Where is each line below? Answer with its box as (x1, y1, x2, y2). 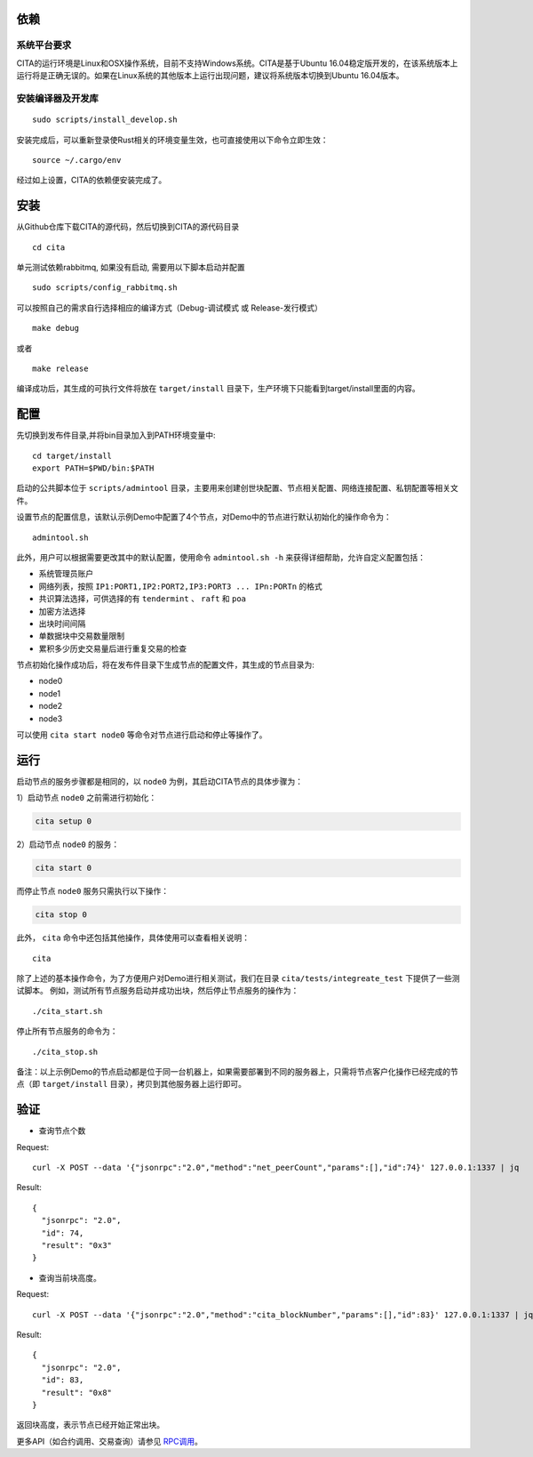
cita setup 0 (35, 817, 92, 826)
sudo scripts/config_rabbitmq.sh (32, 283, 178, 293)
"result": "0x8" (41, 1388, 113, 1397)
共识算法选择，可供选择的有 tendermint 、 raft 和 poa (38, 593, 246, 604)
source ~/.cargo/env (32, 155, 122, 165)
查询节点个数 (38, 1125, 86, 1136)
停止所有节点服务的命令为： (16, 1026, 118, 1036)
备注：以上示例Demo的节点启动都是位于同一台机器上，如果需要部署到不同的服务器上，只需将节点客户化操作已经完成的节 (16, 1066, 458, 1076)
